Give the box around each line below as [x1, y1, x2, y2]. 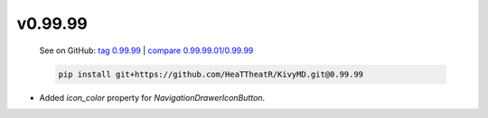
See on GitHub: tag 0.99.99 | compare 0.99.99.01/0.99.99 [39, 45, 254, 56]
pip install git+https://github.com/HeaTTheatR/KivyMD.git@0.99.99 [58, 68, 364, 79]
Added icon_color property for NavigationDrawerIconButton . [39, 92, 266, 103]
